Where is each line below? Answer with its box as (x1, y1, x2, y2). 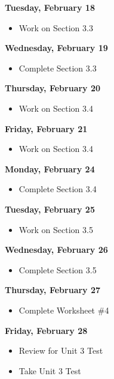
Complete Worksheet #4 (19, 303, 109, 316)
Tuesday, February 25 (5, 202, 95, 215)
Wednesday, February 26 (5, 243, 108, 256)
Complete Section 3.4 (19, 183, 97, 195)
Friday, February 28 (5, 324, 88, 336)
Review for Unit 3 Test (19, 344, 103, 357)
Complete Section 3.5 (19, 263, 97, 276)
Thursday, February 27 (5, 283, 101, 296)
